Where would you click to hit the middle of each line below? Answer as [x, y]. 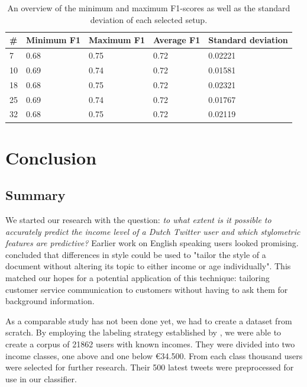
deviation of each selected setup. [149, 19]
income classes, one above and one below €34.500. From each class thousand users [154, 355]
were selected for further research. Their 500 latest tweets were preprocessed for [150, 367]
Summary [35, 195]
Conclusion [51, 157]
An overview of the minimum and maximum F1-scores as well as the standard [149, 8]
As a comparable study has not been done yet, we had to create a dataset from [149, 320]
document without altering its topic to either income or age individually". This [148, 266]
